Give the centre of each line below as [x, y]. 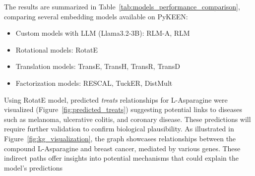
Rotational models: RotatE [57, 49]
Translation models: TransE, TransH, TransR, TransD [98, 66]
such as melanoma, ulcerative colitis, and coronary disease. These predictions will [127, 119]
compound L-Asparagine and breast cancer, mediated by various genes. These [122, 148]
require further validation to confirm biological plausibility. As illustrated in [119, 129]
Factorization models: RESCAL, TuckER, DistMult [94, 83]
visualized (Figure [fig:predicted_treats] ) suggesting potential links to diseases [123, 109]
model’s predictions [33, 167]
